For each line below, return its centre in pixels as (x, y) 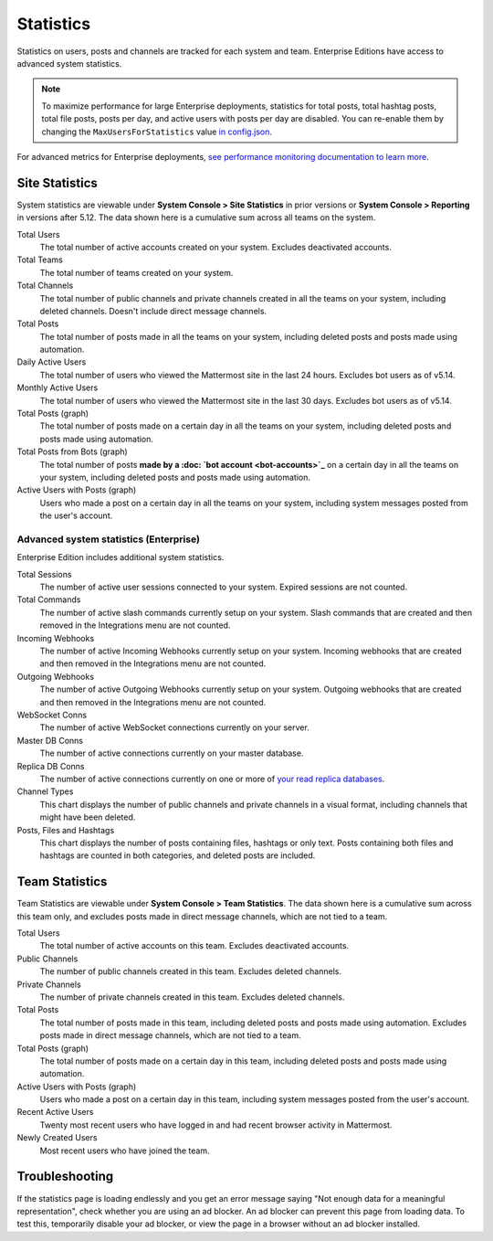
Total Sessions (44, 574)
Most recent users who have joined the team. (125, 1151)
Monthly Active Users (58, 387)
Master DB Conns (50, 740)
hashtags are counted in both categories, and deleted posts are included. (178, 855)
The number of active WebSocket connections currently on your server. (174, 727)
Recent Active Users (55, 1112)
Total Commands (49, 599)
